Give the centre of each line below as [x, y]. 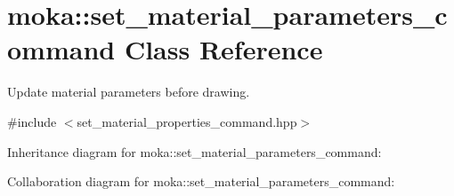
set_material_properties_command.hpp [187, 121]
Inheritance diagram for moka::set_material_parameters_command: [195, 151]
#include [32, 121]
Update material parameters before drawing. [129, 92]
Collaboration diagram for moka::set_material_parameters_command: [201, 181]
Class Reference [223, 49]
